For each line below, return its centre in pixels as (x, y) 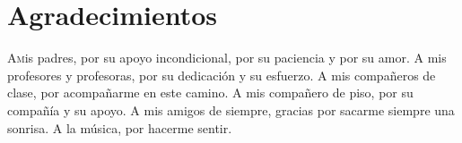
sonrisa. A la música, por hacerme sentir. (120, 127)
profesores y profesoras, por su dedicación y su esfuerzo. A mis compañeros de (222, 75)
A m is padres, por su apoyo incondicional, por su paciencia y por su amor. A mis (227, 58)
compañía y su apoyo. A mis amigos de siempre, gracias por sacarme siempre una (231, 109)
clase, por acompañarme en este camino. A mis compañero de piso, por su (210, 93)
